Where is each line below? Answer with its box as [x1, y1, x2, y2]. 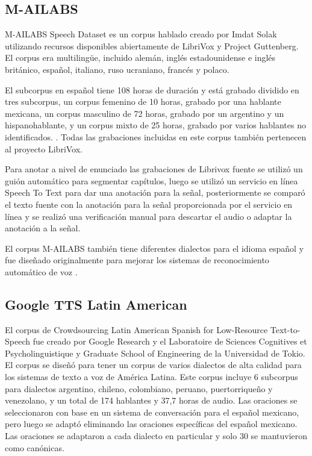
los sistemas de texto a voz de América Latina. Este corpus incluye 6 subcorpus [5, 370, 298, 383]
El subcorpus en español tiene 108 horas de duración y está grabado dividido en [5, 83, 299, 96]
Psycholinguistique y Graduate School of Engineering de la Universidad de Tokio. [5, 346, 305, 359]
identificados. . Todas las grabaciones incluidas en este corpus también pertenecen [5, 130, 307, 143]
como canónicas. [5, 441, 64, 454]
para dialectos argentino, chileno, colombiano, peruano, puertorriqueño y [5, 382, 273, 395]
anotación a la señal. [5, 222, 81, 234]
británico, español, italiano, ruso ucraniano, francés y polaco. [5, 63, 229, 75]
